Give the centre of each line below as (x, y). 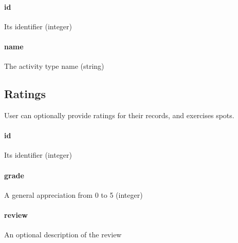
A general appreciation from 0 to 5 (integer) (74, 194)
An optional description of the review (63, 235)
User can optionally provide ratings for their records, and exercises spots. (119, 115)
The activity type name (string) (54, 66)
